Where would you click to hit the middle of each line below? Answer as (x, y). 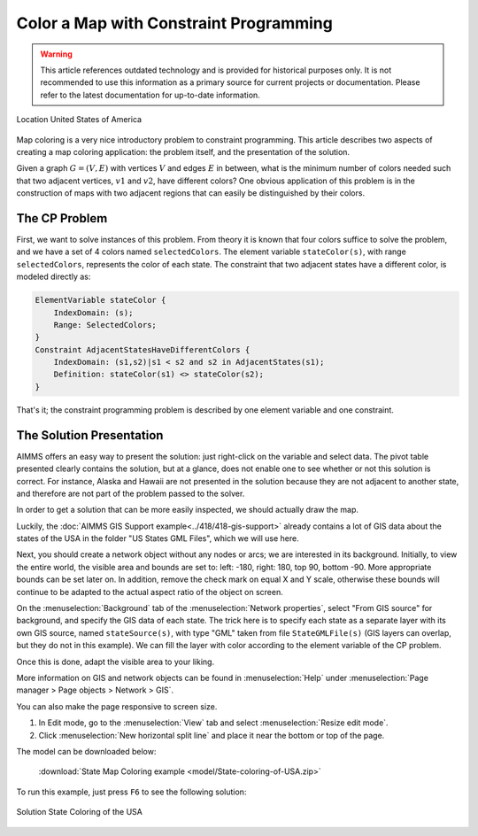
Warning (56, 54)
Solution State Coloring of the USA (80, 812)
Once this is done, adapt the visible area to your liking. (116, 662)
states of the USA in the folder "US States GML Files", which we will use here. (158, 538)
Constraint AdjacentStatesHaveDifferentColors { (143, 349)
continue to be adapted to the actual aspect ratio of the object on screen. (150, 592)
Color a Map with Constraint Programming (175, 23)
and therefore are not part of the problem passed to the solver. (131, 493)
